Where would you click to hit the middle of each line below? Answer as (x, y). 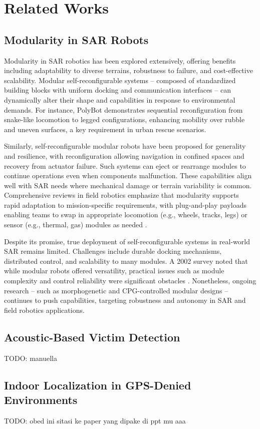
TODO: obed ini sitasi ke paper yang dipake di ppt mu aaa (95, 420)
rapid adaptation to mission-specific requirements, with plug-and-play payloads (125, 204)
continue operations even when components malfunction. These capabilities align (128, 175)
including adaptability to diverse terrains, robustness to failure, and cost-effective (128, 70)
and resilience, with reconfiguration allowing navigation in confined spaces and (124, 155)
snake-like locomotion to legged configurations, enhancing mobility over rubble (124, 119)
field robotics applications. (44, 310)
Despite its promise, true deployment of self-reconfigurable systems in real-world (127, 241)
